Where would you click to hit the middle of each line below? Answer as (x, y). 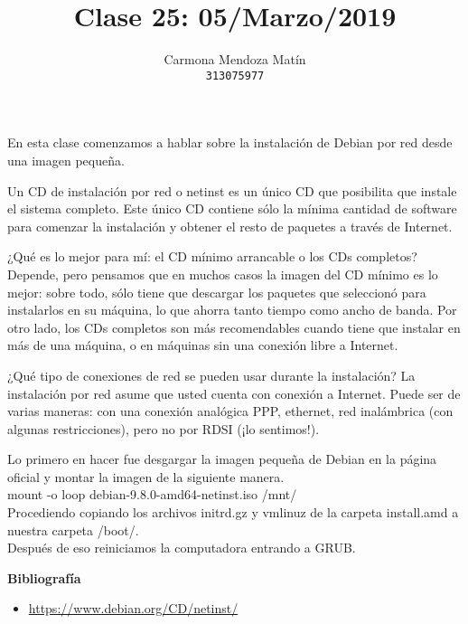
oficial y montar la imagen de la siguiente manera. (146, 476)
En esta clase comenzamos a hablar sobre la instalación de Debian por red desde (230, 142)
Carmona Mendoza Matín (235, 59)
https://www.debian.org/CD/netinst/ (133, 608)
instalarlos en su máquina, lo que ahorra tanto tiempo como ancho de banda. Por (232, 310)
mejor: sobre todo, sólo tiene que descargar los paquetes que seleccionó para (217, 292)
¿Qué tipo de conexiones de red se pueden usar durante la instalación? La (211, 375)
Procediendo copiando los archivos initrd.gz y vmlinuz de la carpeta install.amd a (233, 512)
